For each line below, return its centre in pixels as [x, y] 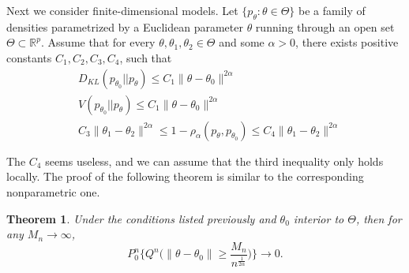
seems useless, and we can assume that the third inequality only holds [214, 161]
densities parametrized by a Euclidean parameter [125, 26]
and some [242, 42]
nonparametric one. [53, 191]
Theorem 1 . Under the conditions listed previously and [141, 218]
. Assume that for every [98, 42]
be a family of [332, 10]
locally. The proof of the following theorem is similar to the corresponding [185, 176]
